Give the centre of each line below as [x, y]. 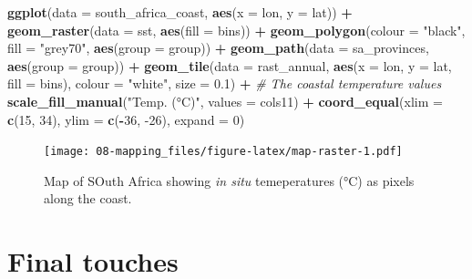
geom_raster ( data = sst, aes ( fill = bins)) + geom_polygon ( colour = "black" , [236, 30]
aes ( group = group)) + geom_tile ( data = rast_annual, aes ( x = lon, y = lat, [230, 65]
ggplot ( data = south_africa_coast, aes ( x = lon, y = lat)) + [180, 12]
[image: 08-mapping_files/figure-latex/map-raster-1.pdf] [223, 152]
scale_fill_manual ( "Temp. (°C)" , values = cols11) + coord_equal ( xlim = [225, 101]
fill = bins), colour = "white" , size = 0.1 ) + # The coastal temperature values [225, 83]
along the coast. [88, 198]
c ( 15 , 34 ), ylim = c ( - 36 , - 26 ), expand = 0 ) [126, 119]
